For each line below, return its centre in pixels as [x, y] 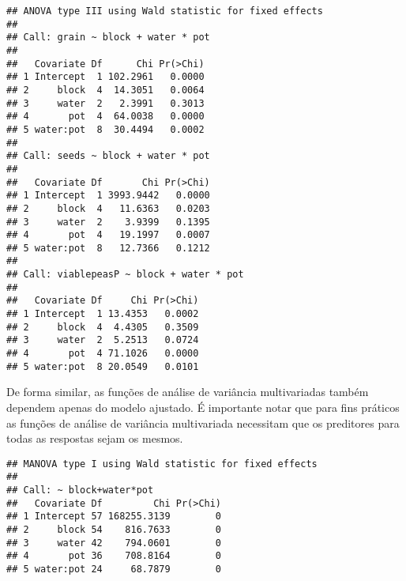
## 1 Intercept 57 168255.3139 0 [114, 517]
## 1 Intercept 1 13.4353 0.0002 [103, 314]
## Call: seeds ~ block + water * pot [108, 156]
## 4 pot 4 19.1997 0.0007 [108, 235]
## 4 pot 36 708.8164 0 [114, 556]
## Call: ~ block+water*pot [80, 490]
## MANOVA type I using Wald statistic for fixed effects [162, 464]
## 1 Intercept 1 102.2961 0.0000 [105, 77]
